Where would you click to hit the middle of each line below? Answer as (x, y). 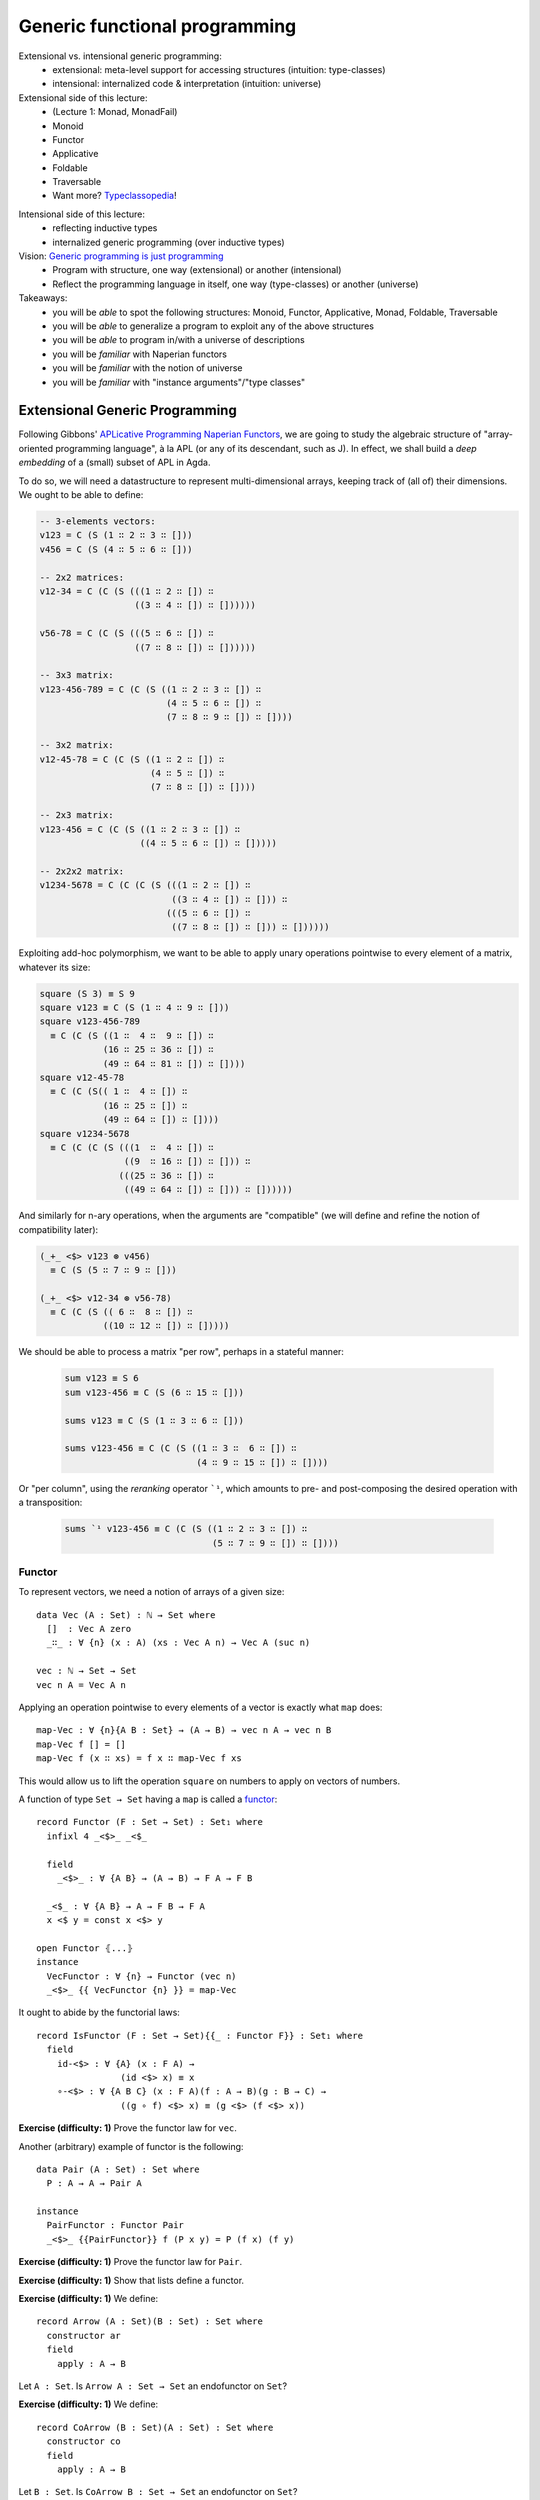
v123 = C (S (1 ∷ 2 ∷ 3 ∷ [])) (116, 535)
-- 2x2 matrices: (82, 577)
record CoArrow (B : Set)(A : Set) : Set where (155, 2427)
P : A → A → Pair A (94, 2183)
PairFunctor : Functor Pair (115, 2225)
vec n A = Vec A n (81, 1684)
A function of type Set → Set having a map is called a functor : (148, 1799)
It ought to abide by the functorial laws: (99, 2012)
